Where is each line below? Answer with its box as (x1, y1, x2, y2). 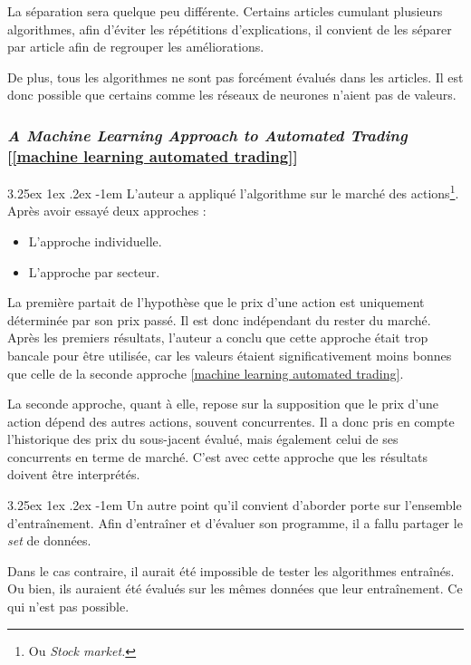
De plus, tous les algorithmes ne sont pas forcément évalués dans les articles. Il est (7, 67, 464, 86)
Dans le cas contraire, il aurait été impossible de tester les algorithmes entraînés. (7, 561, 455, 580)
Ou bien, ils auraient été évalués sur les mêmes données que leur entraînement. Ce (7, 579, 463, 598)
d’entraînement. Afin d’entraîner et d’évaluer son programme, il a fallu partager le (7, 513, 463, 532)
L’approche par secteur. (28, 262, 160, 281)
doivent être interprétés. (7, 465, 140, 484)
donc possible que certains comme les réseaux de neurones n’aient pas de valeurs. (7, 85, 457, 104)
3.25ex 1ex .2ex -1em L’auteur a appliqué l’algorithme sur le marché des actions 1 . (7, 181, 459, 202)
